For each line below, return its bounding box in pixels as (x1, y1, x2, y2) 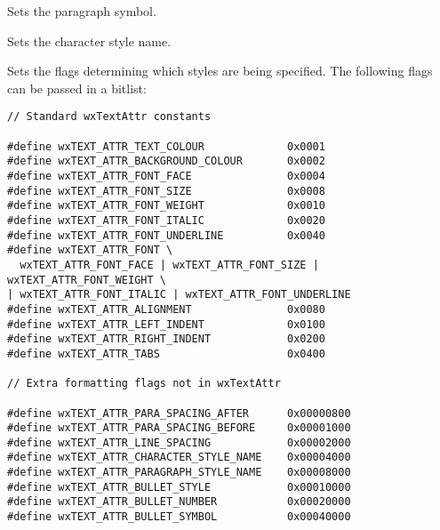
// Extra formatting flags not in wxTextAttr (7, 377, 281, 390)
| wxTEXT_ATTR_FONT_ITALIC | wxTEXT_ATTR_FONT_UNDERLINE (7, 288, 351, 301)
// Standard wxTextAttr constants (7, 110, 212, 124)
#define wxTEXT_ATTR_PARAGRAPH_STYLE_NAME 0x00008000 (7, 466, 351, 479)
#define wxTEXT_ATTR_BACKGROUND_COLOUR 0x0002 (7, 155, 325, 168)
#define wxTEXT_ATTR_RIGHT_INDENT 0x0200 (7, 333, 325, 346)
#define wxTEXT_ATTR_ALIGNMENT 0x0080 (7, 302, 325, 316)
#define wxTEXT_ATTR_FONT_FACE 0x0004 (7, 170, 325, 182)
